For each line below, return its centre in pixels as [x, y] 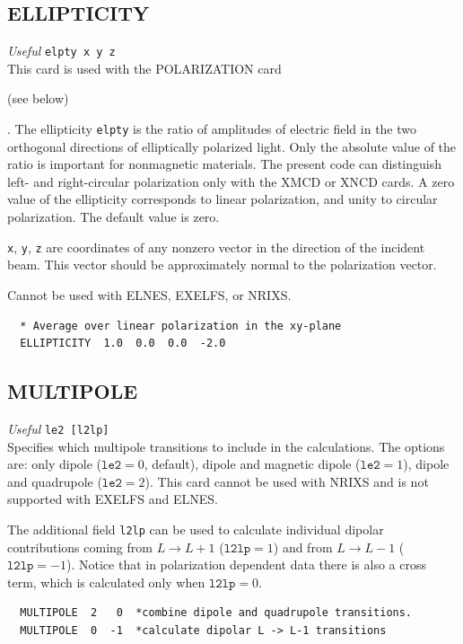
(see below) [38, 98]
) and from [303, 547]
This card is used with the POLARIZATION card [144, 68]
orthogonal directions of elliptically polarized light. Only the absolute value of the [232, 146]
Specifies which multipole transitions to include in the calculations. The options [226, 446]
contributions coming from [80, 547]
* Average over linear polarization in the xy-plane [181, 326]
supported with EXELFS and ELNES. [113, 499]
